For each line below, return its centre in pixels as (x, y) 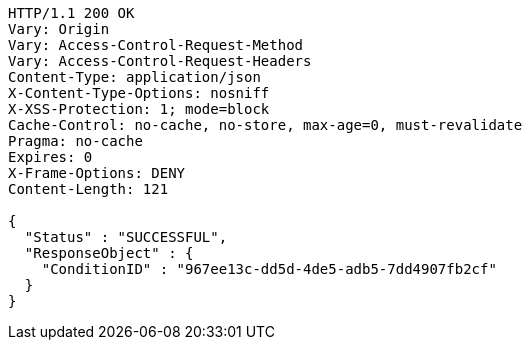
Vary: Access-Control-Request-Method (156, 45)
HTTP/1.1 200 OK (71, 13)
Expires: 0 (50, 157)
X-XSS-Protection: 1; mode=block (139, 109)
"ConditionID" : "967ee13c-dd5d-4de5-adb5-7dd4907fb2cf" (269, 269)
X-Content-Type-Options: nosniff (139, 93)
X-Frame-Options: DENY (97, 173)
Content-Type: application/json (134, 77)
